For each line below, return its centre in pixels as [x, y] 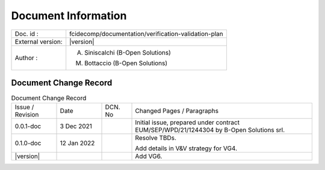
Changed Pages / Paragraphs [177, 111]
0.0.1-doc [28, 126]
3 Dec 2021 [76, 126]
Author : [26, 58]
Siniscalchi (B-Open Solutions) [128, 52]
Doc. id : [26, 34]
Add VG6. [149, 156]
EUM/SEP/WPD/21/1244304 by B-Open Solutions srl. [210, 130]
